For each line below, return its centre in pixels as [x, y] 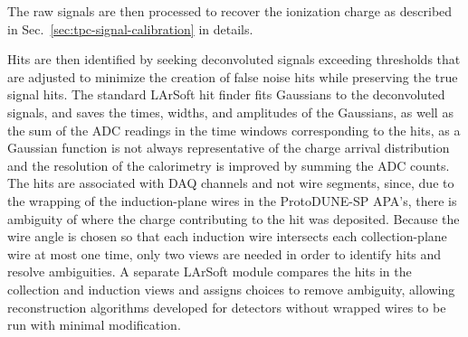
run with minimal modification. [94, 325]
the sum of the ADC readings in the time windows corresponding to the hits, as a [234, 130]
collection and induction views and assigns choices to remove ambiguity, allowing [231, 289]
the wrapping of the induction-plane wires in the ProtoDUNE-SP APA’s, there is [232, 200]
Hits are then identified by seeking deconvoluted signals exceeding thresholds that [234, 59]
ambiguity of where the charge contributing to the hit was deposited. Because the [234, 218]
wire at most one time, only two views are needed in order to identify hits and [224, 253]
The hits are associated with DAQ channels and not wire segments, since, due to [231, 183]
